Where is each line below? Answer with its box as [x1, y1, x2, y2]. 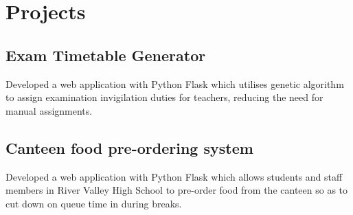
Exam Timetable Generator [5, 44, 206, 65]
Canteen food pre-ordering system [5, 137, 253, 158]
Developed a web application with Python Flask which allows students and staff [5, 169, 343, 183]
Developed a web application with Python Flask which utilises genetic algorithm [5, 76, 344, 91]
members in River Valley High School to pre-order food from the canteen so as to [5, 183, 348, 197]
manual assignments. [5, 103, 93, 117]
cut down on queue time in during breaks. [5, 196, 182, 210]
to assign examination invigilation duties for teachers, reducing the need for [5, 90, 323, 104]
